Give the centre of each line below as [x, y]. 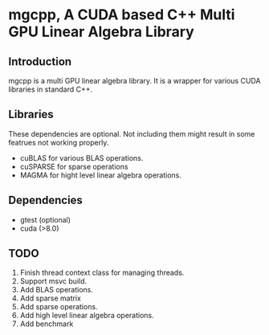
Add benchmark [47, 324]
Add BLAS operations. [57, 290]
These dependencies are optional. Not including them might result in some [132, 133]
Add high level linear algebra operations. [87, 316]
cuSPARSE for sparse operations [74, 166]
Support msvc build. [53, 281]
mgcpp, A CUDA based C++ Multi [122, 15]
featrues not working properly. [59, 142]
